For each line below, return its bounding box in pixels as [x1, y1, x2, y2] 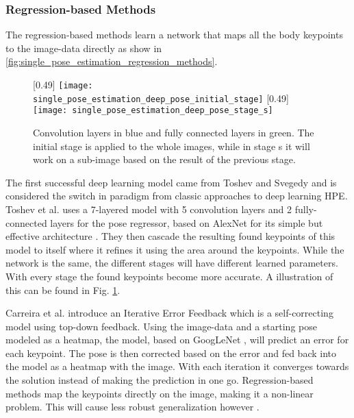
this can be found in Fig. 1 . [5, 282, 121, 297]
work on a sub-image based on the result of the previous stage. [33, 152, 296, 167]
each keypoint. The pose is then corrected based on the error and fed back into [5, 345, 337, 360]
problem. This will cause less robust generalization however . [5, 399, 260, 414]
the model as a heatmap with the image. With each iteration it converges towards [5, 359, 349, 373]
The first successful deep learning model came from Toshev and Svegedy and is [5, 175, 337, 189]
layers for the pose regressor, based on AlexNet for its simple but [50, 215, 323, 230]
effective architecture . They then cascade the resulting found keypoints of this [5, 229, 336, 243]
